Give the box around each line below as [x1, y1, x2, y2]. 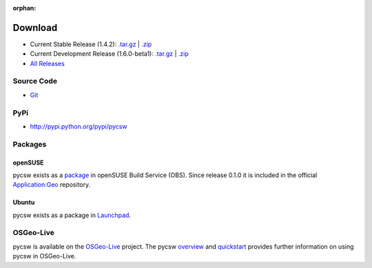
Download [12, 21, 58, 34]
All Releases [30, 59, 65, 68]
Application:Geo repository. [12, 181, 91, 189]
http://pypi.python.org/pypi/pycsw [30, 122, 127, 130]
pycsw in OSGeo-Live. [12, 252, 76, 260]
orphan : [12, 4, 37, 12]
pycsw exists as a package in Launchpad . [12, 211, 131, 219]
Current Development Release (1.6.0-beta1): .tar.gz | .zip [30, 50, 189, 58]
